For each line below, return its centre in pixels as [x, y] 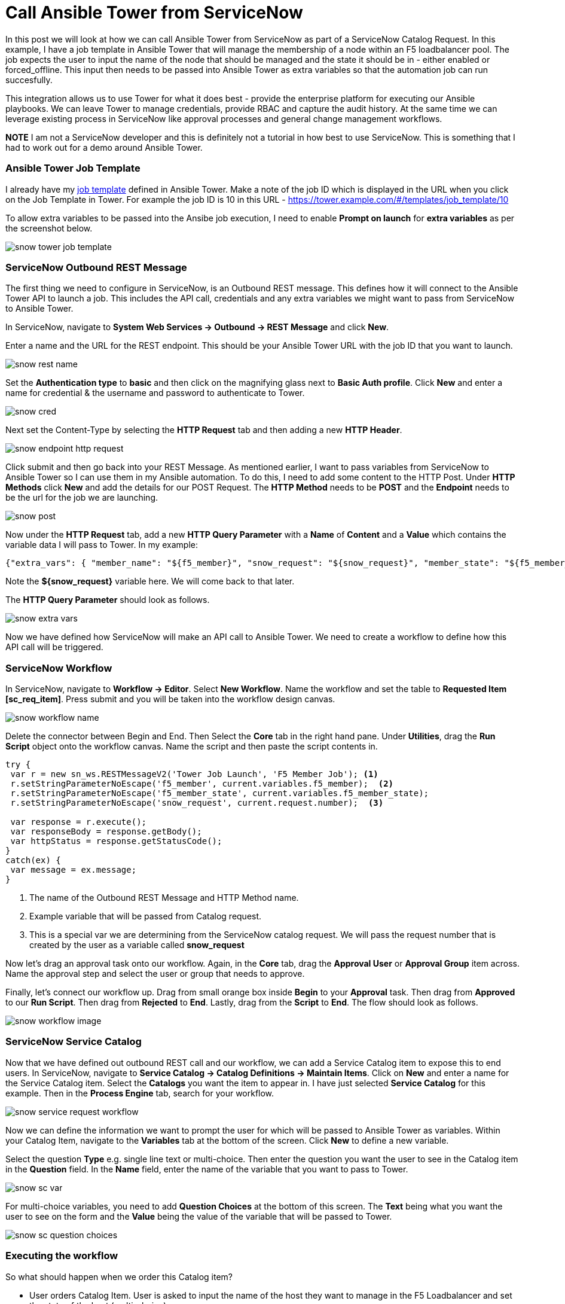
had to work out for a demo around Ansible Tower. [104, 147]
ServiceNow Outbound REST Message [96, 267]
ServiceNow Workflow [59, 668]
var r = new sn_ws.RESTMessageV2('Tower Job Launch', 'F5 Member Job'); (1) [194, 774]
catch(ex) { [33, 860]
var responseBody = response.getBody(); [106, 831]
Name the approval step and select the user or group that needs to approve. [155, 974]
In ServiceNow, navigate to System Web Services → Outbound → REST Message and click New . [197, 327]
